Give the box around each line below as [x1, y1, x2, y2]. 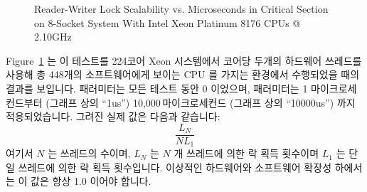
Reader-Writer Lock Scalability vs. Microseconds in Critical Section [34, 1, 329, 16]
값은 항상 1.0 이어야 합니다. [31, 174, 151, 188]
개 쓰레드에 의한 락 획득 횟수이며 [174, 146, 319, 161]
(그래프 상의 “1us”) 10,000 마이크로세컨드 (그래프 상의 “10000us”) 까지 [46, 95, 356, 110]
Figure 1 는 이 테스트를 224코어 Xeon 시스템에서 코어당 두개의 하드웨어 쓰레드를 [6, 53, 362, 68]
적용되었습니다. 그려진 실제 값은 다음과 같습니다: [6, 109, 220, 124]
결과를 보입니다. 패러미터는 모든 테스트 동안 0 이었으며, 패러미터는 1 [6, 80, 308, 95]
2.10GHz [34, 29, 72, 44]
